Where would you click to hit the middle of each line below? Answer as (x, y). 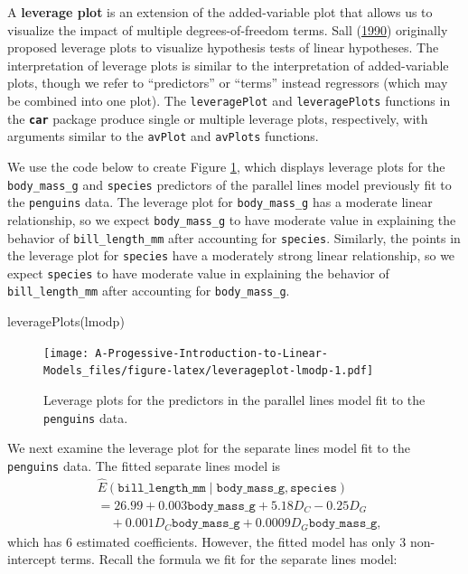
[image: (66, 353)
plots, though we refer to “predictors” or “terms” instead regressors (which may (228, 83)
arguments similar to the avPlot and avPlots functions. (163, 136)
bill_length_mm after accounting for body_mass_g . (149, 291)
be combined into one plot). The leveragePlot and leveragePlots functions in (229, 100)
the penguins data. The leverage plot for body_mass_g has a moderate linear (220, 202)
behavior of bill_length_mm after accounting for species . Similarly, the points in (234, 237)
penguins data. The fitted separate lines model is (144, 465)
